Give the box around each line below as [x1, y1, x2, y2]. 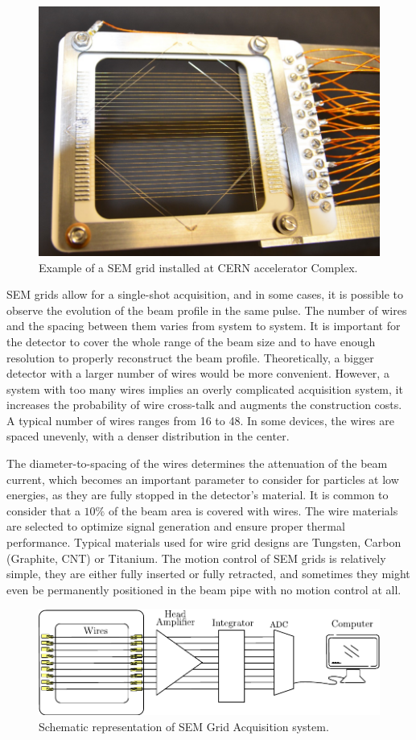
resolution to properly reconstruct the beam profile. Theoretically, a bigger [6, 349, 374, 366]
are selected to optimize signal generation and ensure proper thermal [6, 518, 345, 535]
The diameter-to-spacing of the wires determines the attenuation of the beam [6, 455, 388, 472]
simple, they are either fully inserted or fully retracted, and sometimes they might [6, 565, 410, 582]
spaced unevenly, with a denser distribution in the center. [6, 428, 290, 444]
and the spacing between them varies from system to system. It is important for [6, 317, 401, 334]
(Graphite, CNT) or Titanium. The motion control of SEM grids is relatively [6, 549, 386, 566]
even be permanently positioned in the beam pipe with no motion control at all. [6, 581, 402, 597]
